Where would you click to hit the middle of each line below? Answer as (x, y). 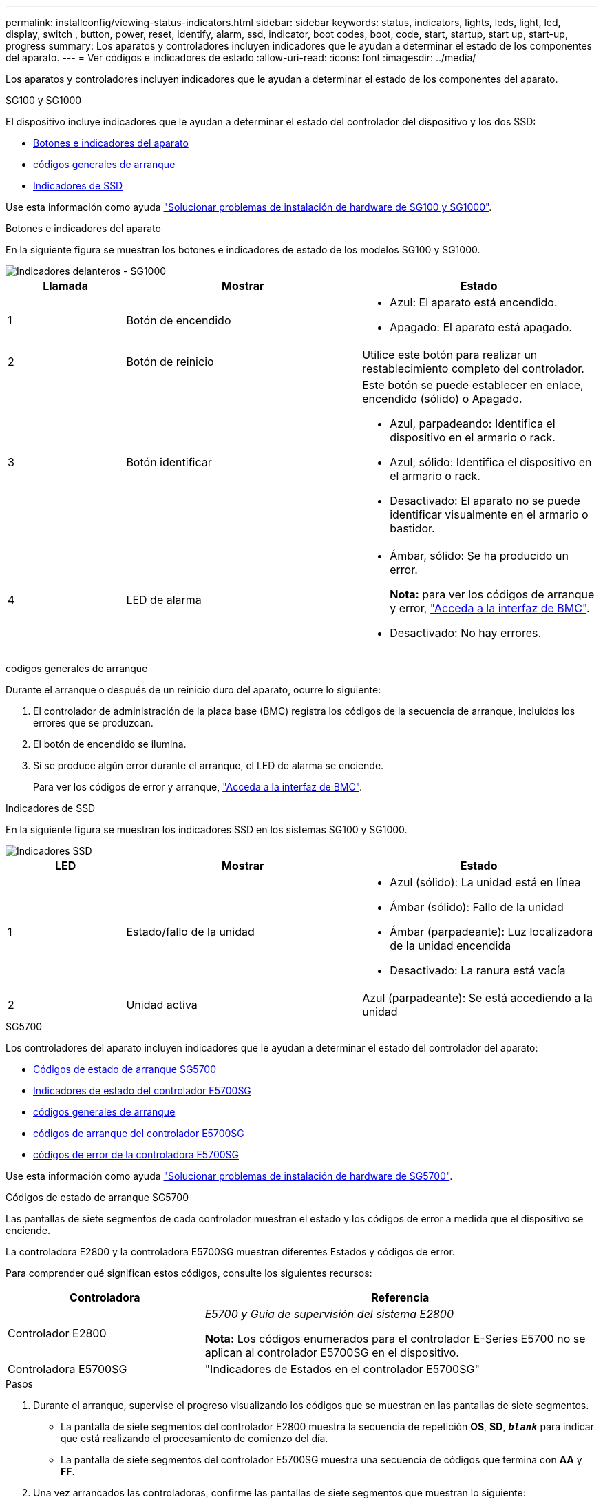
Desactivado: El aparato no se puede (485, 501)
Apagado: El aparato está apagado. (481, 327)
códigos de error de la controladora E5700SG (136, 1155)
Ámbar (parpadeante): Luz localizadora (491, 932)
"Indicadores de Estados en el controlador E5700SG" (342, 1369)
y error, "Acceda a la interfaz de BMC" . (490, 608)
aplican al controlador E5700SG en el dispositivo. (332, 1352)
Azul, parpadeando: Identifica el (473, 424)
